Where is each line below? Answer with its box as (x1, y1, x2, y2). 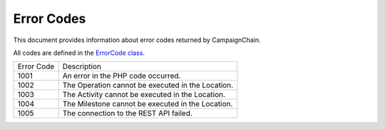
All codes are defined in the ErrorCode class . (13, 48, 145, 57)
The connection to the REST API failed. (62, 108, 192, 118)
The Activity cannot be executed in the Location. (62, 90, 226, 100)
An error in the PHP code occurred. (62, 71, 181, 81)
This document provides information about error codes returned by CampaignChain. (13, 36, 261, 44)
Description (62, 61, 101, 71)
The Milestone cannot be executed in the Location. (62, 99, 233, 109)
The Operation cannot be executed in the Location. (62, 81, 234, 91)
